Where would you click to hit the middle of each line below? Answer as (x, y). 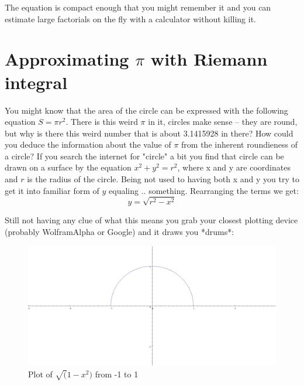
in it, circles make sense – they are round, (223, 122)
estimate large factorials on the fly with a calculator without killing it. (131, 18)
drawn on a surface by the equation (68, 167)
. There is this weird (102, 122)
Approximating (67, 59)
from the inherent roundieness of (240, 144)
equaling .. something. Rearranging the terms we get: (204, 190)
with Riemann (209, 59)
